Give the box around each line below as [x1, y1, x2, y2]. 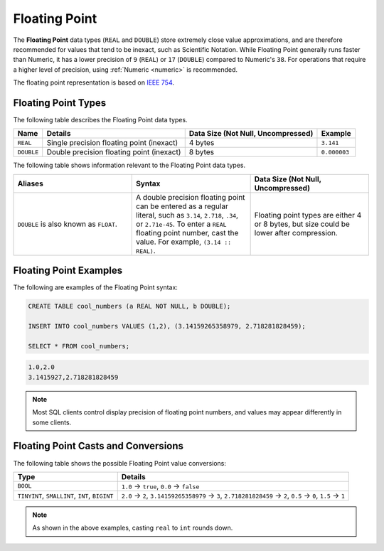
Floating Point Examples [13, 264, 123, 277]
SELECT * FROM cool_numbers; [28, 342, 130, 350]
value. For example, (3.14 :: [136, 237, 232, 247]
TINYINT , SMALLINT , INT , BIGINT [17, 491, 114, 501]
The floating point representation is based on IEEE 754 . [13, 78, 174, 87]
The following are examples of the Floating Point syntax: [13, 283, 178, 291]
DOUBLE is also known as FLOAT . [17, 219, 117, 229]
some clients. [32, 418, 72, 427]
